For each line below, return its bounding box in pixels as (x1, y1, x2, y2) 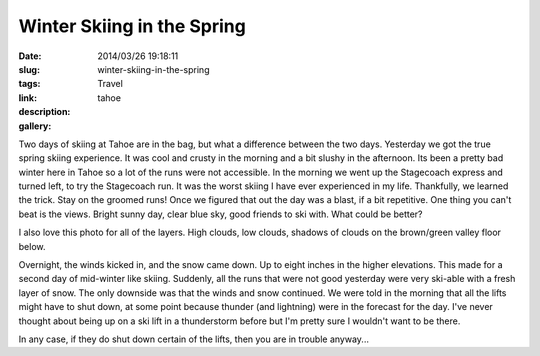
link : (18, 91, 38, 104)
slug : (18, 63, 40, 75)
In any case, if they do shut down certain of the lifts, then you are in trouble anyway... (18, 333, 370, 345)
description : (18, 106, 71, 118)
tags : (18, 78, 41, 90)
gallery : (18, 120, 52, 132)
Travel (97, 78, 124, 90)
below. (18, 240, 46, 252)
